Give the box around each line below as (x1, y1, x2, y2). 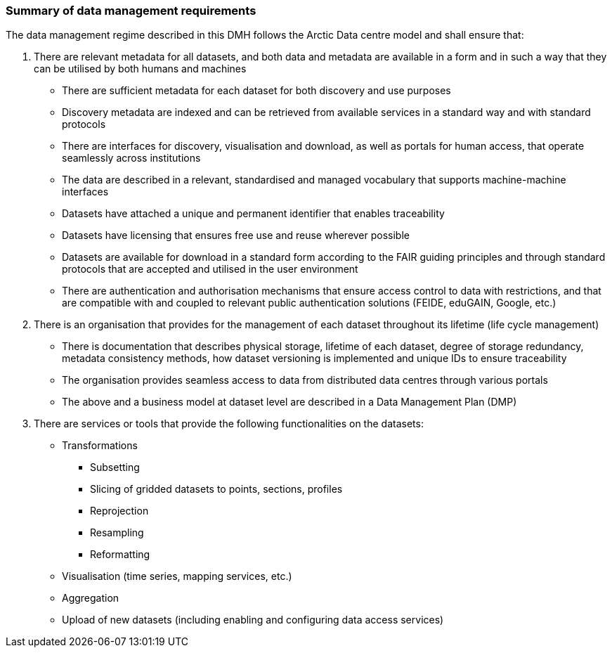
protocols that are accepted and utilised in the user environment (62, 263, 358, 276)
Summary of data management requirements (6, 4, 256, 18)
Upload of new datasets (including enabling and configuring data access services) (62, 614, 444, 626)
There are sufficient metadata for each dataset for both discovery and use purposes (62, 84, 451, 97)
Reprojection (90, 505, 149, 517)
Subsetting (90, 461, 140, 474)
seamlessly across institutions (62, 152, 201, 164)
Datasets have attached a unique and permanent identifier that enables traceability (62, 207, 445, 220)
